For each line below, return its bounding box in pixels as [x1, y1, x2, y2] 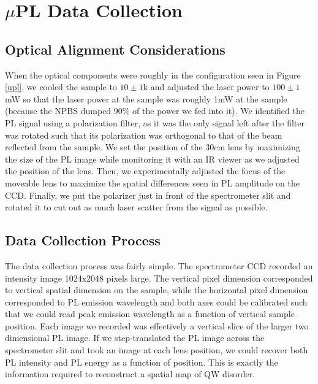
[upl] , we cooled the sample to [5, 80, 117, 93]
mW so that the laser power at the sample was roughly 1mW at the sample [5, 92, 287, 105]
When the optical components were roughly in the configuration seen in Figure [5, 68, 301, 81]
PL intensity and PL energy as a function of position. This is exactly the [5, 355, 278, 368]
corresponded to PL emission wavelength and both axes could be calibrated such [5, 295, 308, 308]
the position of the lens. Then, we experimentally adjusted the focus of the [5, 164, 286, 177]
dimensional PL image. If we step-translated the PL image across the [5, 331, 265, 344]
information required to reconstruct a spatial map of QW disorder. [5, 367, 256, 380]
